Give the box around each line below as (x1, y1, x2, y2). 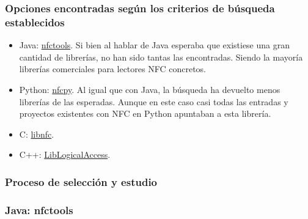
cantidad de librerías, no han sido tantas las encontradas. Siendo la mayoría (19, 50, 303, 63)
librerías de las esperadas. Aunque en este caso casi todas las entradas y (19, 95, 288, 108)
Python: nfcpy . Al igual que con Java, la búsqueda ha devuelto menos (19, 83, 280, 95)
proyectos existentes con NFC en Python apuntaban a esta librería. (19, 107, 271, 120)
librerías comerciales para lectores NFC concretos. (19, 62, 206, 75)
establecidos (5, 14, 65, 29)
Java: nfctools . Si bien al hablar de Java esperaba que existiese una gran (19, 39, 290, 51)
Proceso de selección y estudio (5, 174, 158, 189)
